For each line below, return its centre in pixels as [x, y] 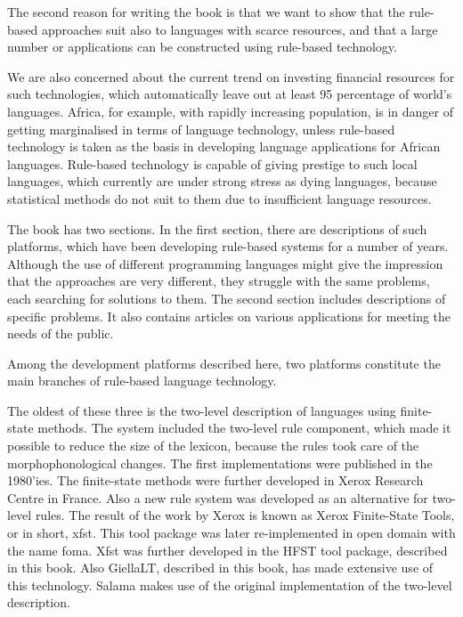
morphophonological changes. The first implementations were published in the [220, 463]
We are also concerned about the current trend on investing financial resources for [231, 76]
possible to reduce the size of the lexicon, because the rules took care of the [213, 446]
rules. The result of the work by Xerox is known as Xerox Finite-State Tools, [245, 515]
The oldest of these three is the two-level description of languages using [202, 410]
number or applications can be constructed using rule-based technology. [202, 47]
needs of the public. [61, 333]
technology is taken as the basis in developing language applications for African [224, 146]
